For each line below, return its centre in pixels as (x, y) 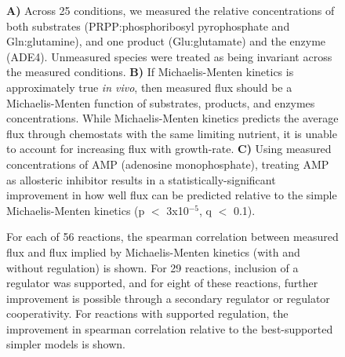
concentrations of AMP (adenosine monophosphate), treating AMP (168, 164)
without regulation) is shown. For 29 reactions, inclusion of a (153, 267)
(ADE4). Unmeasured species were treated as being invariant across (169, 56)
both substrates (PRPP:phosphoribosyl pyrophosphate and (148, 25)
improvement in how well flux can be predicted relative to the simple (172, 195)
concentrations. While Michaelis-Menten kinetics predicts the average (172, 118)
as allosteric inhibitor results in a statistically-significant (141, 179)
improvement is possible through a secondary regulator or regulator (168, 298)
